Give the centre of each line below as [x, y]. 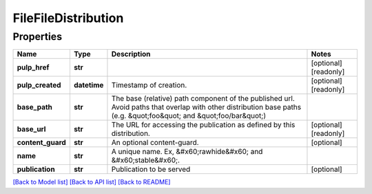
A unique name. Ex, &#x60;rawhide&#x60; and [187, 152]
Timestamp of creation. [149, 85]
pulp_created [39, 85]
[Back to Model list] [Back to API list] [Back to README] [92, 182]
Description [131, 54]
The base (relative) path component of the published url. [203, 99]
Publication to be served [151, 169]
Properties [37, 37]
